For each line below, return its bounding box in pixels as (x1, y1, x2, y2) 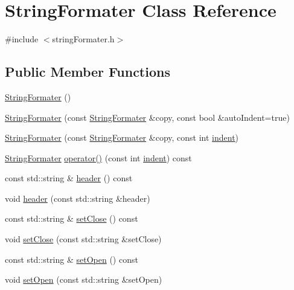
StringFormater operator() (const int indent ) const (5, 151, 192, 164)
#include (5, 33, 39, 45)
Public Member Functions (5, 62, 170, 81)
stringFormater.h (52, 33, 115, 45)
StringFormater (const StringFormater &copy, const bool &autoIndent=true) (5, 111, 290, 123)
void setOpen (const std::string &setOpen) (5, 273, 162, 286)
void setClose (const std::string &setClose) (5, 233, 162, 245)
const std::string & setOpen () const (5, 253, 138, 265)
